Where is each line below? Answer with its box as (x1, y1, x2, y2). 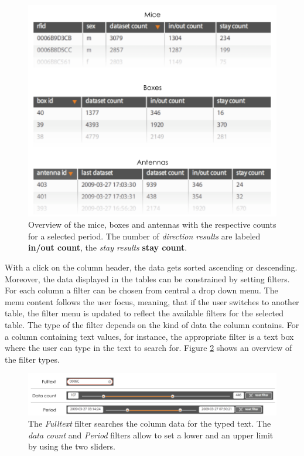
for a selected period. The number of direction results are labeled (28, 229, 261, 242)
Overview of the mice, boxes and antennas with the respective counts (28, 218, 276, 231)
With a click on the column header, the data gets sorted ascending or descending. (5, 261, 298, 273)
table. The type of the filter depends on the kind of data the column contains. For (5, 318, 299, 330)
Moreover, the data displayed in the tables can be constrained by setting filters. (5, 272, 290, 285)
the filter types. (5, 353, 60, 365)
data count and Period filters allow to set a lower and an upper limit (28, 428, 274, 441)
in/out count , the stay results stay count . (28, 241, 187, 254)
